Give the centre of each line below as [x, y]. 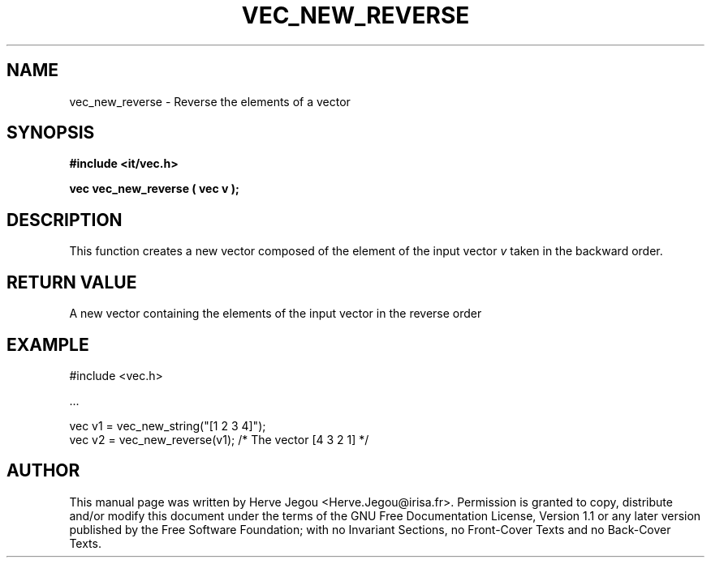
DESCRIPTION [65, 220]
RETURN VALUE [72, 282]
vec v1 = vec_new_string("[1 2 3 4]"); [168, 425]
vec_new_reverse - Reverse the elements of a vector [210, 101]
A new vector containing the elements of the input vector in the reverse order [276, 314]
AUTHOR [43, 471]
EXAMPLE [48, 344]
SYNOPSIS [51, 133]
